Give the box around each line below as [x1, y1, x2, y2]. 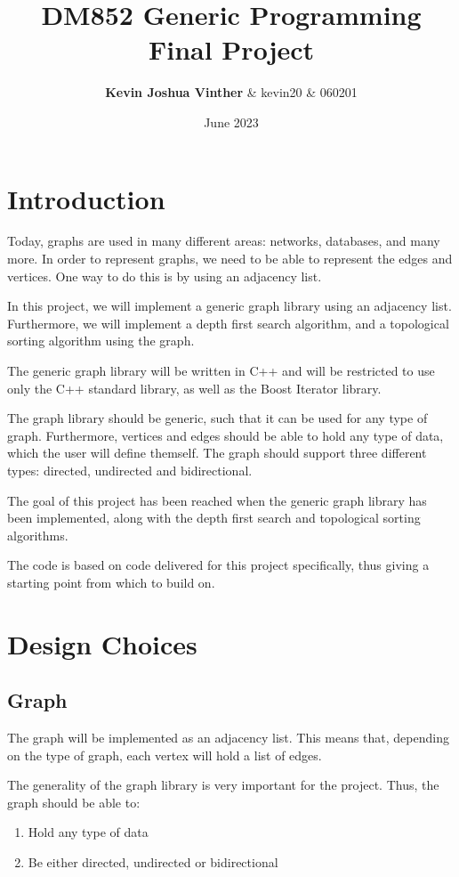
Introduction [7, 180, 165, 216]
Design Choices [7, 625, 197, 662]
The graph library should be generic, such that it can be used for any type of [7, 409, 428, 427]
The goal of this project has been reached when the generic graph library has [7, 491, 427, 509]
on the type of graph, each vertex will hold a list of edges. [7, 745, 322, 764]
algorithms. [7, 525, 68, 544]
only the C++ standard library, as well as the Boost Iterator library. [7, 378, 382, 397]
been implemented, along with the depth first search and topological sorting [7, 508, 421, 527]
